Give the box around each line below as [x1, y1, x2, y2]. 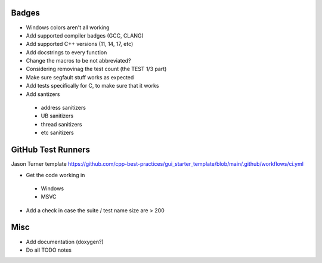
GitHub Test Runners [11, 145, 91, 155]
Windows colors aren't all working [26, 24, 110, 31]
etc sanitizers [41, 129, 74, 137]
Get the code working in [26, 171, 85, 178]
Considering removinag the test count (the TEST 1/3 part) [26, 66, 167, 73]
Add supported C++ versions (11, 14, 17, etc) [26, 41, 134, 48]
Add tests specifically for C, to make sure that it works [26, 82, 159, 89]
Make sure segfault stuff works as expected [26, 73, 134, 81]
